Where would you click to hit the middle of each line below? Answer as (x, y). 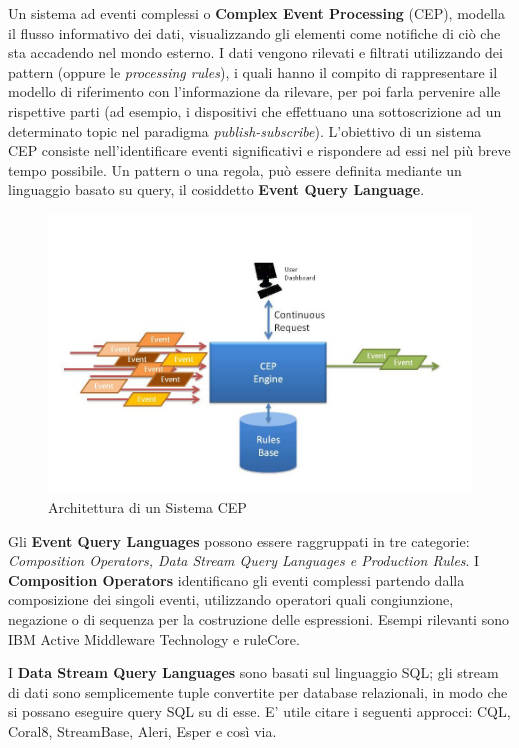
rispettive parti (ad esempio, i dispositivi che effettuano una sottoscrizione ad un (255, 110)
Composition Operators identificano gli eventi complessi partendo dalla (236, 579)
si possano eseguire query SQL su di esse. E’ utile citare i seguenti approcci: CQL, (259, 711)
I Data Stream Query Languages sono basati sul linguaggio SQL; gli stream (253, 672)
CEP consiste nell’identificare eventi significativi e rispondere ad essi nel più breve (259, 150)
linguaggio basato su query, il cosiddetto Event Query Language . (216, 189)
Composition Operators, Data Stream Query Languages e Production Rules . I (244, 560)
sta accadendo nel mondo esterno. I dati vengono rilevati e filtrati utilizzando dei (255, 52)
